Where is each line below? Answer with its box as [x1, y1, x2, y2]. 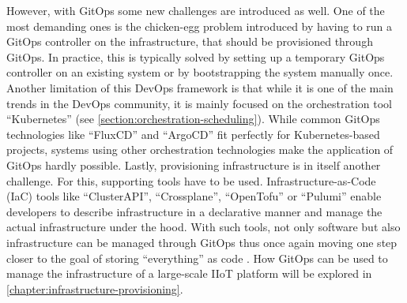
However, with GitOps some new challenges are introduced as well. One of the [6, 2, 385, 18]
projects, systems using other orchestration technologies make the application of [6, 141, 394, 158]
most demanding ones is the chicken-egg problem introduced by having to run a [6, 17, 393, 34]
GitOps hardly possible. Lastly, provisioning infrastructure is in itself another [6, 156, 381, 173]
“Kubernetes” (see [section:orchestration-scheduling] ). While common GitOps [6, 110, 380, 127]
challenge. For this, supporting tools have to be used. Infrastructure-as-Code [6, 172, 376, 189]
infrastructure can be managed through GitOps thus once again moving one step [6, 234, 398, 250]
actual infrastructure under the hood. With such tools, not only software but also [6, 219, 401, 235]
